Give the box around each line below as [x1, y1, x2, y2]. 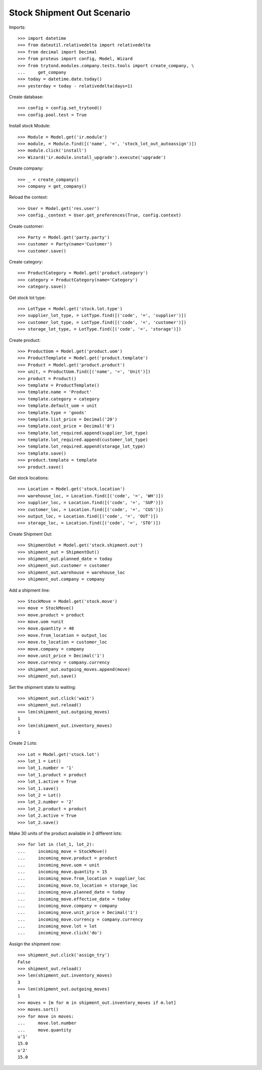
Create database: [9, 94, 44, 100]
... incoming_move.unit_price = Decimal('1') [17, 910, 138, 915]
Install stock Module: [9, 123, 50, 129]
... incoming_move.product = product [17, 856, 117, 861]
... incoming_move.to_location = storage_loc [17, 882, 138, 888]
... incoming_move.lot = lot [17, 924, 97, 929]
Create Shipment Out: [9, 531, 53, 537]
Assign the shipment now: [9, 941, 61, 947]
